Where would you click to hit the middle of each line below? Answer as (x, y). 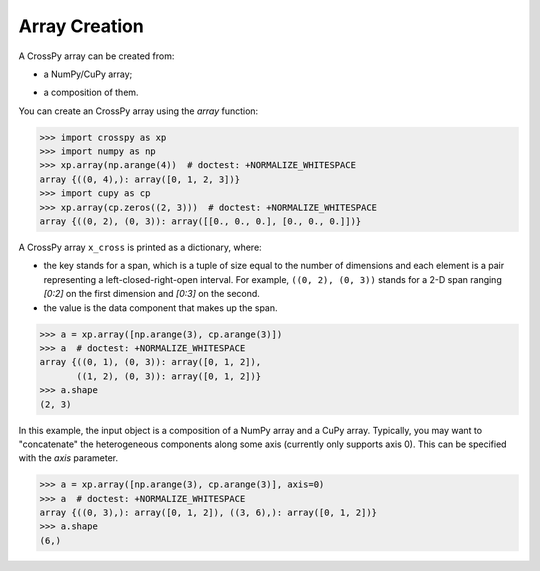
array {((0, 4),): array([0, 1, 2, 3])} (139, 179)
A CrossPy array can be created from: (96, 56)
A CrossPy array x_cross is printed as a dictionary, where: (140, 247)
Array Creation (81, 26)
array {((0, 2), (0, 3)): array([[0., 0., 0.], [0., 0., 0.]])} (200, 221)
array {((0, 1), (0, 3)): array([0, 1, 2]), (150, 362)
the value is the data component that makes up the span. (161, 307)
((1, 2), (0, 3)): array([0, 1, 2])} (169, 376)
